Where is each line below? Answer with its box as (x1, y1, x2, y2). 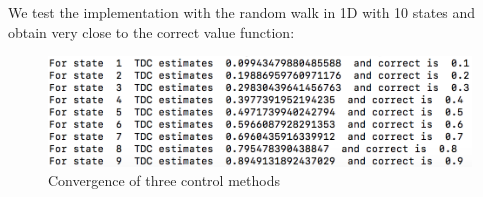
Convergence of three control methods (48, 170, 280, 191)
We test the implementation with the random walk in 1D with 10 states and (8, 2, 476, 22)
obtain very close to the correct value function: (8, 21, 295, 42)
